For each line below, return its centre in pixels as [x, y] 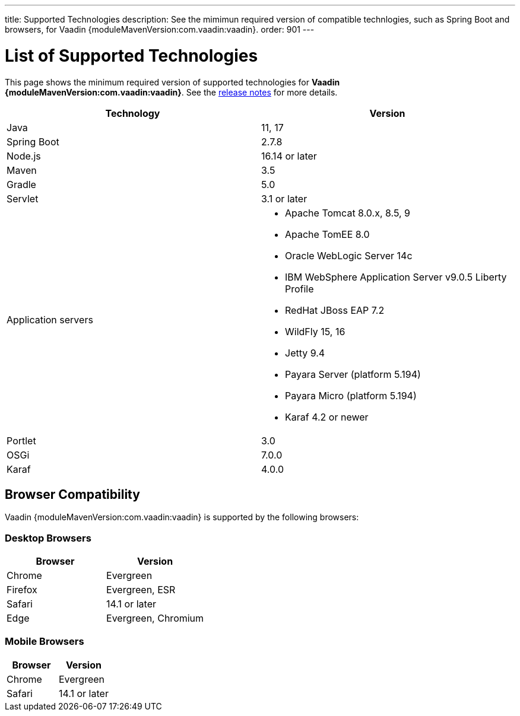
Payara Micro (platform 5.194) [351, 395]
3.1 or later [284, 198]
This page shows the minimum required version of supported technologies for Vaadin [172, 82]
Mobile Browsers [45, 642]
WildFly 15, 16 [315, 331]
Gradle [21, 184]
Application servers [50, 319]
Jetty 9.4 [305, 353]
